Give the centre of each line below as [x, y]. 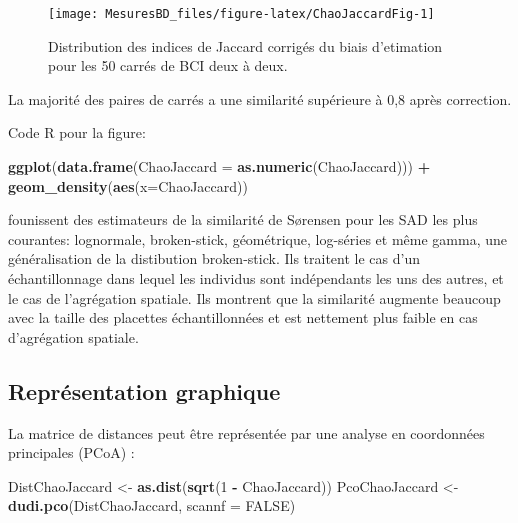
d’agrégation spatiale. [73, 336]
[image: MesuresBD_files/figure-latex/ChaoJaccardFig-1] [241, 14]
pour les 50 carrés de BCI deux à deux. [168, 65]
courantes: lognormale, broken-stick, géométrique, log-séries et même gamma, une [257, 238]
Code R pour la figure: [77, 132]
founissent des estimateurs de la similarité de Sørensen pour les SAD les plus [243, 219]
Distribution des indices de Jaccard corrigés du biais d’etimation [245, 45]
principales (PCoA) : [71, 452]
